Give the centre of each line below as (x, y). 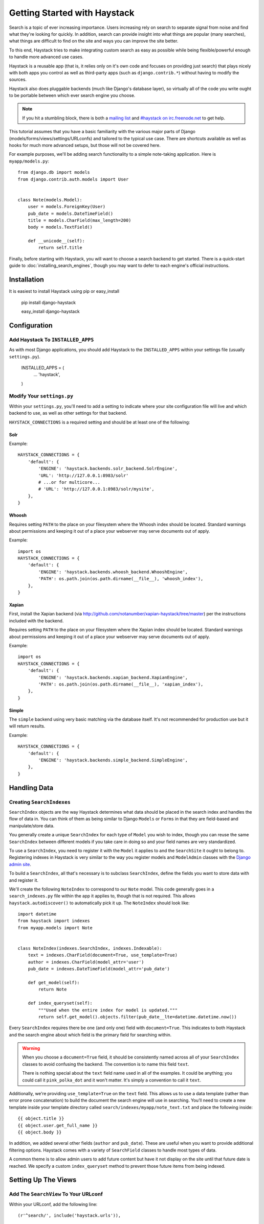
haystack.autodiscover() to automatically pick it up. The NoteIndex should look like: (99, 903)
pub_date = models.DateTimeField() (70, 213)
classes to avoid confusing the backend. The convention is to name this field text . (106, 1064)
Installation (26, 280)
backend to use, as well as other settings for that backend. (68, 413)
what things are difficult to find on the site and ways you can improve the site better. (94, 41)
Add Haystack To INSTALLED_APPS (51, 339)
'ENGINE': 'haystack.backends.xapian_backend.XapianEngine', (113, 677)
